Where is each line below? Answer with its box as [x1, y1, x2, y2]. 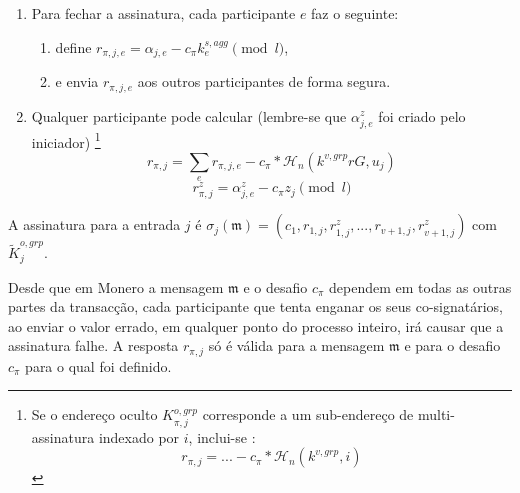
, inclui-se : [188, 426, 256, 447]
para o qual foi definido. [25, 355, 172, 376]
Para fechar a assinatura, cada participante [31, 3, 296, 23]
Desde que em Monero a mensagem [8, 276, 224, 297]
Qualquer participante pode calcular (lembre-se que [31, 105, 347, 126]
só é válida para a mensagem [208, 335, 385, 356]
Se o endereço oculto [31, 404, 158, 425]
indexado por [98, 426, 180, 447]
